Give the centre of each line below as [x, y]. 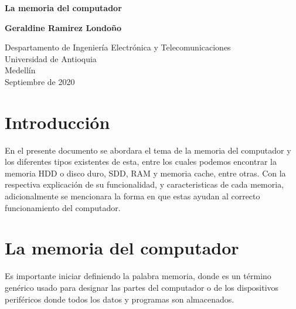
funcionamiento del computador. [63, 207]
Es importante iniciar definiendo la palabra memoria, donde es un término [138, 276]
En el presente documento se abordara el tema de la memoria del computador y [148, 150]
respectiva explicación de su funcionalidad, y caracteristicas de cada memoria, [144, 184]
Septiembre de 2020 [40, 81]
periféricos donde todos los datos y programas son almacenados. [120, 299]
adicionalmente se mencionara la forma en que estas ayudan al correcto [132, 196]
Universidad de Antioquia [51, 58]
